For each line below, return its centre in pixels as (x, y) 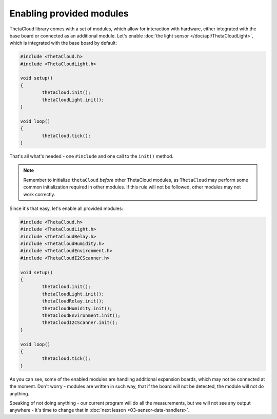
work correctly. (39, 194)
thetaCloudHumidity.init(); (77, 308)
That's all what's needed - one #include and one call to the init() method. (92, 156)
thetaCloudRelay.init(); (73, 301)
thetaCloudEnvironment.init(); (81, 316)
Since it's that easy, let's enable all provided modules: (66, 208)
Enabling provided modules (69, 13)
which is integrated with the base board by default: (63, 43)
